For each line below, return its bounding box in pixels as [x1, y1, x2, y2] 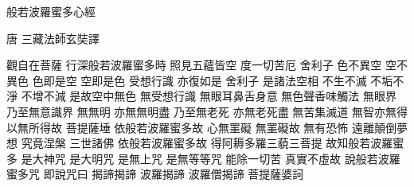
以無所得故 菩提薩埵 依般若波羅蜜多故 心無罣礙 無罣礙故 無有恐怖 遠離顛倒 [6, 119, 396, 135]
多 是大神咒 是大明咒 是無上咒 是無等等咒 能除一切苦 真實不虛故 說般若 [6, 150, 378, 166]
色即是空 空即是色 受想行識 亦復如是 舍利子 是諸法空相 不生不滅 [32, 72, 367, 88]
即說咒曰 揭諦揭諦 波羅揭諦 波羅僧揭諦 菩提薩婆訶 [43, 166, 304, 182]
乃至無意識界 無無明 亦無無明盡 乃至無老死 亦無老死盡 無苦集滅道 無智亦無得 [6, 103, 408, 119]
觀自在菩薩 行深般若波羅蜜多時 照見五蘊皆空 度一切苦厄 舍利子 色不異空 [6, 56, 382, 73]
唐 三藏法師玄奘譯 [6, 29, 100, 46]
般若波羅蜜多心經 [6, 3, 96, 19]
